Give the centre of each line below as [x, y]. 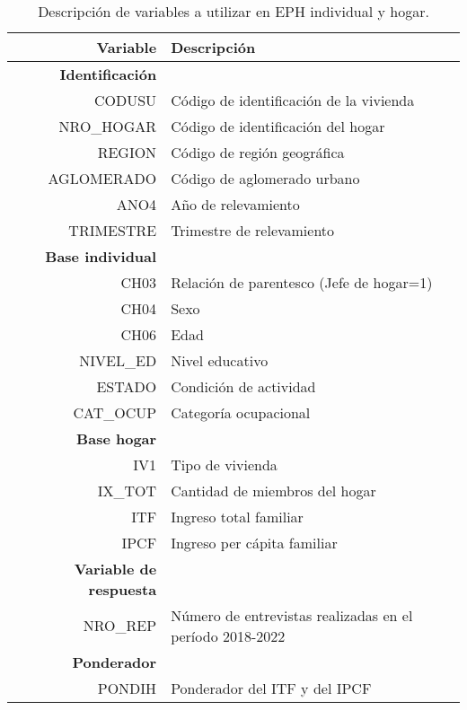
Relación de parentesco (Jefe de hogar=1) [302, 282]
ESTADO [127, 386]
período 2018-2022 [228, 635]
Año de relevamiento [235, 204]
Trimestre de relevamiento [253, 230]
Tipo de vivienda [224, 464]
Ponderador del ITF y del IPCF [271, 688]
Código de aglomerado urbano [265, 178]
